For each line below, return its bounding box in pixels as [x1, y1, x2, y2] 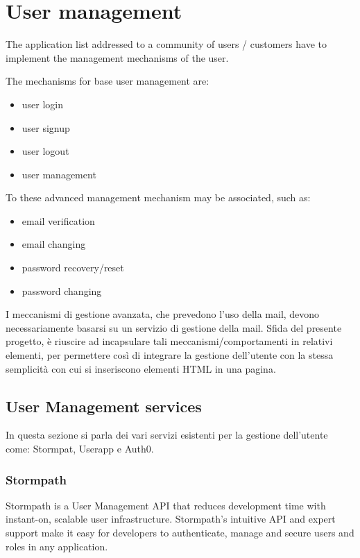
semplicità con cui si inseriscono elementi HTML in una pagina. [6, 361, 276, 375]
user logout [22, 144, 69, 158]
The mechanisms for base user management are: [6, 74, 209, 88]
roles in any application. [6, 539, 108, 553]
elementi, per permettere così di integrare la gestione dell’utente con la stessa [6, 348, 334, 362]
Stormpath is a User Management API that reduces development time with [6, 498, 326, 512]
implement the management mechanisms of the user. [6, 50, 229, 65]
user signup [22, 120, 70, 135]
